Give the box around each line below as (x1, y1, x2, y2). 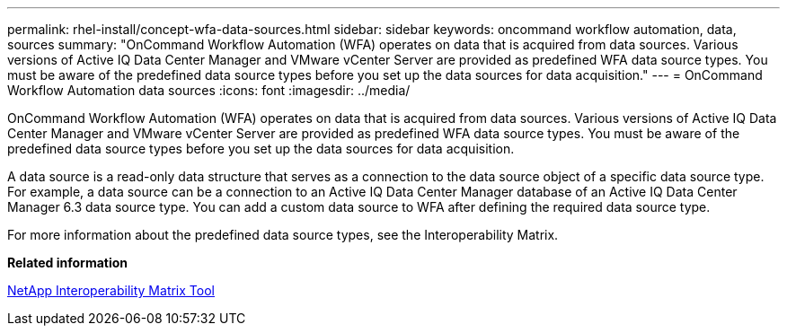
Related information (7, 255, 128, 270)
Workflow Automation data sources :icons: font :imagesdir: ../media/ (7, 83, 411, 98)
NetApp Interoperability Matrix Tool (7, 283, 215, 298)
